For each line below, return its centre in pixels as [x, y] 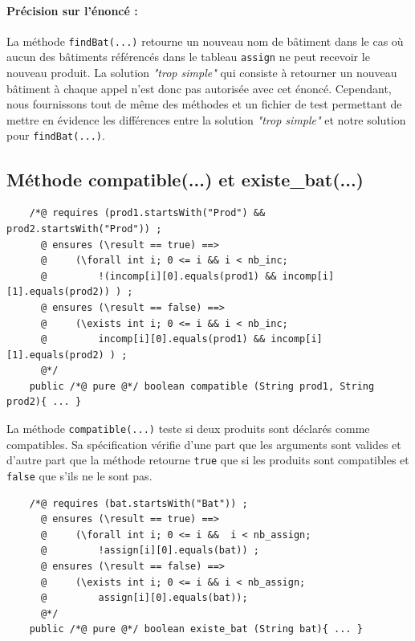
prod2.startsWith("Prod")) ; [84, 229]
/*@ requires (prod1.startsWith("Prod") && [147, 213]
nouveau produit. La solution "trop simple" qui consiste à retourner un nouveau [202, 73]
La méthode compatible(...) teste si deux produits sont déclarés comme [188, 429]
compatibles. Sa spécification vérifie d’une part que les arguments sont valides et [204, 444]
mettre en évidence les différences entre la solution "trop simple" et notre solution [206, 119]
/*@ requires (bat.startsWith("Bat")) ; [138, 503]
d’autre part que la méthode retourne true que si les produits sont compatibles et [208, 460]
